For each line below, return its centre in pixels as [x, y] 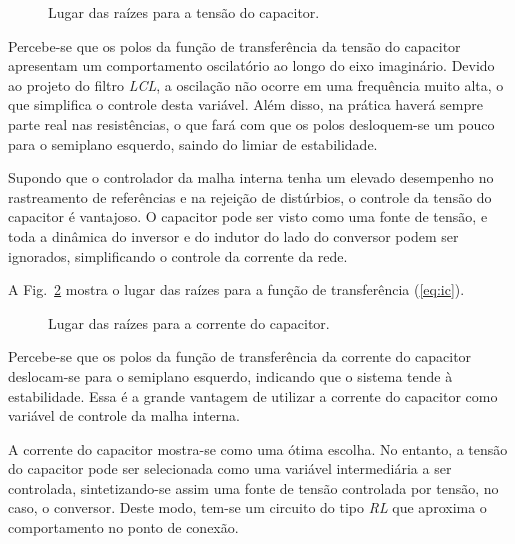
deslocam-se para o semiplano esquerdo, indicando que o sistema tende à [230, 375]
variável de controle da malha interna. [124, 415]
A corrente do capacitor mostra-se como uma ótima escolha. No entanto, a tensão [258, 448]
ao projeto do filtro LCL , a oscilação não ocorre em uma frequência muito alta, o [256, 84]
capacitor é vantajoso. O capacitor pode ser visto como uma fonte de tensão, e [248, 216]
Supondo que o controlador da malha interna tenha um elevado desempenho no [251, 177]
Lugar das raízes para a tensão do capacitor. [184, 12]
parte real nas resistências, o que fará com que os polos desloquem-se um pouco [251, 123]
